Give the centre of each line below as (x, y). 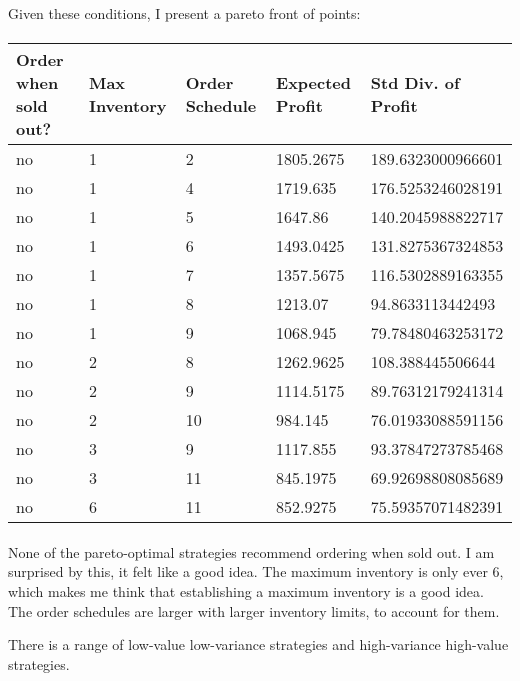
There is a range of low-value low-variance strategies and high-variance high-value (258, 644)
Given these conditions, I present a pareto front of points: (184, 13)
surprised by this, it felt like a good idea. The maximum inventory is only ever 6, (256, 571)
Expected (314, 83)
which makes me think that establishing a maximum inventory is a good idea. (246, 590)
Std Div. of (415, 83)
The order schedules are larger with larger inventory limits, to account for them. (254, 610)
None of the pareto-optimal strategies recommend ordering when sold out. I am (251, 551)
